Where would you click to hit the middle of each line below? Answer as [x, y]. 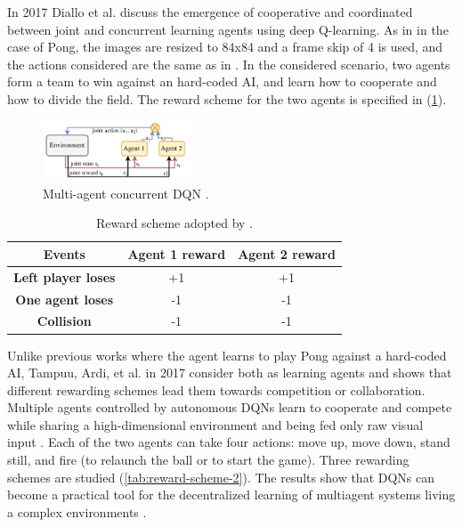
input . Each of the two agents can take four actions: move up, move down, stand [229, 442]
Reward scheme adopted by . [174, 223]
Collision [64, 321]
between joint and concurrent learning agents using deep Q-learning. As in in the [228, 29]
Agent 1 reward [177, 253]
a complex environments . [77, 511]
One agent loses [65, 299]
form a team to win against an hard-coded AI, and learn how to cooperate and [222, 81]
